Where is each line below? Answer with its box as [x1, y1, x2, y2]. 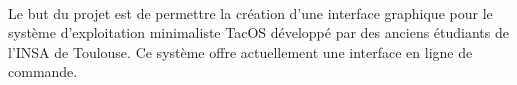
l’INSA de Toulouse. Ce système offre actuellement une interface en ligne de [8, 41, 473, 62]
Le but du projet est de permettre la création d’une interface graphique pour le [8, 2, 493, 23]
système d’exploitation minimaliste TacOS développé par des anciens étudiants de [8, 22, 509, 43]
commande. [8, 61, 78, 82]
